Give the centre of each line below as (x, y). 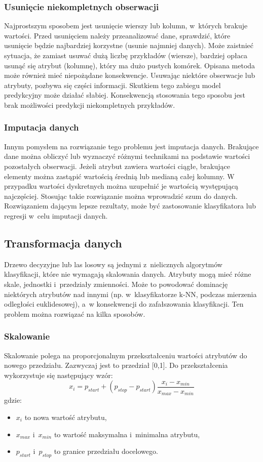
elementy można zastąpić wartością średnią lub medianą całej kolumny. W (119, 176)
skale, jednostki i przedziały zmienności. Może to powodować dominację (116, 284)
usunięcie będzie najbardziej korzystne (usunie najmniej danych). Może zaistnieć (129, 45)
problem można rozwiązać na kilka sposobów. (75, 313)
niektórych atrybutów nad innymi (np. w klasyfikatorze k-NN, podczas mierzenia (130, 294)
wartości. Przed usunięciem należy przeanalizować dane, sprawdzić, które (117, 35)
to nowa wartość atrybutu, (66, 417)
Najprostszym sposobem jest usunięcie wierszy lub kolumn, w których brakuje (126, 26)
